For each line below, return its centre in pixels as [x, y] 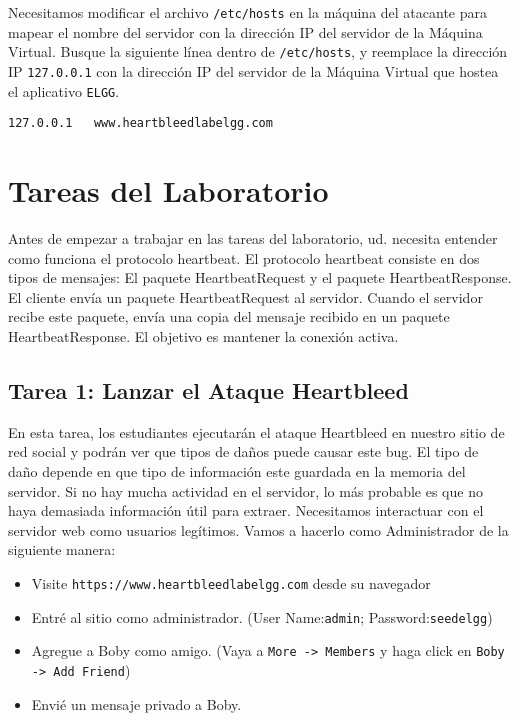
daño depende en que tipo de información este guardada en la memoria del [237, 470]
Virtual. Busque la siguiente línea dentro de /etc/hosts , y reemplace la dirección [258, 51]
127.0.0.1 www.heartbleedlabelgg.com [140, 123]
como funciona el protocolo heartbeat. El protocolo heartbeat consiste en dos [244, 257]
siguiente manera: [62, 549]
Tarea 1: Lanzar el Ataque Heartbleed [208, 389]
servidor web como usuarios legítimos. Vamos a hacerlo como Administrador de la [258, 529]
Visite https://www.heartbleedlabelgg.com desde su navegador [231, 582]
